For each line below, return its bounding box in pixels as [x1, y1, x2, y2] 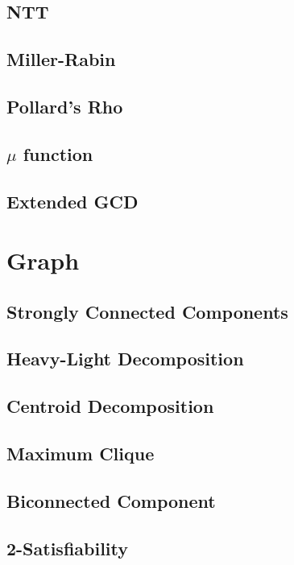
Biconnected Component [6, 488, 216, 513]
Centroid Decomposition [6, 394, 214, 419]
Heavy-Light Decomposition [6, 346, 244, 371]
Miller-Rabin [6, 47, 116, 72]
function [23, 141, 93, 166]
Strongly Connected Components [6, 299, 288, 324]
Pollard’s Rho [6, 93, 123, 118]
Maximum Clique [6, 441, 155, 466]
